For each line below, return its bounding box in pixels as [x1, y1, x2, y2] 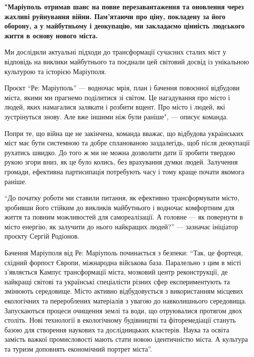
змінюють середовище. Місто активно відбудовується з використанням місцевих [4, 286, 243, 296]
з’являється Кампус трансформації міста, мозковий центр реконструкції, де [4, 267, 228, 277]
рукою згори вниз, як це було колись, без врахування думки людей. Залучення [4, 157, 238, 167]
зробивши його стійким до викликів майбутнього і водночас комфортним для [4, 202, 234, 212]
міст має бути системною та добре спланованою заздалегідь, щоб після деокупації [4, 137, 250, 148]
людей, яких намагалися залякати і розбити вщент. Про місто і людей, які [4, 102, 225, 112]
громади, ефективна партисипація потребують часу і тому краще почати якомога [4, 166, 245, 176]
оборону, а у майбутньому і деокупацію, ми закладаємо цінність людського [4, 21, 245, 31]
